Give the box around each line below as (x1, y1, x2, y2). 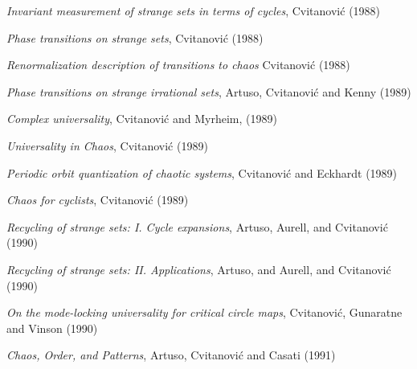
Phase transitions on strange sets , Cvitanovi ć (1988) (6, 29, 264, 46)
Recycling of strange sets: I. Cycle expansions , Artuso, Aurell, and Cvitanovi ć (6, 218, 388, 235)
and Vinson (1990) (6, 319, 98, 336)
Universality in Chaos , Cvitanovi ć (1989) (6, 137, 208, 154)
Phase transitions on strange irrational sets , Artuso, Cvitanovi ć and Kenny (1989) (6, 83, 411, 100)
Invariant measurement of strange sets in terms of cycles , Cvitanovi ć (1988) (6, 2, 381, 18)
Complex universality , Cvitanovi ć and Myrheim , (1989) (6, 110, 277, 127)
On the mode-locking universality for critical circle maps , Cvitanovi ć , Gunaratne (6, 304, 403, 321)
